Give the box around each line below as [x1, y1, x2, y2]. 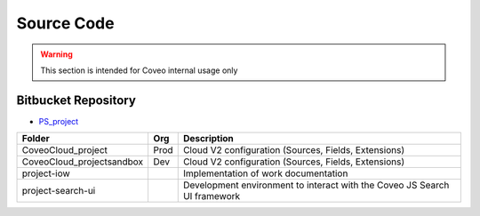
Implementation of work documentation [182, 167, 348, 180]
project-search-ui [21, 185, 96, 197]
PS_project [38, 116, 79, 126]
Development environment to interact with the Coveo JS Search [182, 179, 450, 191]
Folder [21, 132, 50, 145]
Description [182, 132, 235, 145]
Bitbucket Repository [16, 92, 137, 108]
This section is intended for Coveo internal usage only [40, 65, 238, 76]
